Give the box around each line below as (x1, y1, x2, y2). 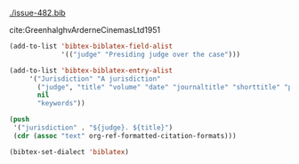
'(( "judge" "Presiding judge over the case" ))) (61, 50, 241, 59)
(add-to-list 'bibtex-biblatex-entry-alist (9, 66, 174, 74)
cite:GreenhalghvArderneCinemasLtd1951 (9, 25, 161, 35)
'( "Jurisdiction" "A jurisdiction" (28, 74, 162, 83)
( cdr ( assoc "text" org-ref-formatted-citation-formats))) (12, 131, 238, 140)
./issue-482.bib (9, 8, 66, 18)
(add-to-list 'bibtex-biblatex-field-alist (9, 42, 174, 51)
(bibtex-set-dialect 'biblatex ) (9, 147, 129, 156)
